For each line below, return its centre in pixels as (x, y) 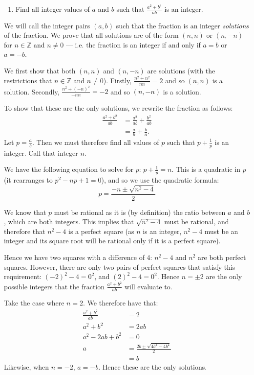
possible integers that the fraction (54, 286)
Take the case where (34, 303)
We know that (25, 212)
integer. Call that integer (41, 152)
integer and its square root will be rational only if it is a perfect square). (112, 241)
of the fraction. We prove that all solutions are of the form (91, 35)
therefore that (25, 231)
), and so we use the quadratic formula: (160, 180)
